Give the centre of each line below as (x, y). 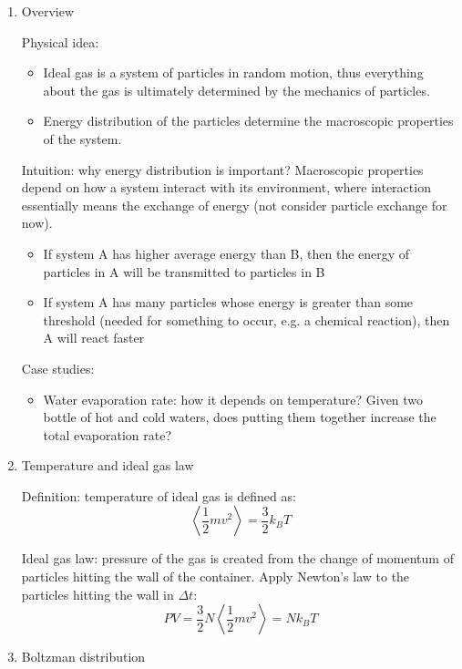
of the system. (82, 138)
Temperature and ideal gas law (108, 465)
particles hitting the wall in (98, 594)
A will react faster (94, 338)
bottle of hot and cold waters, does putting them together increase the (240, 417)
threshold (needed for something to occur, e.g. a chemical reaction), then (246, 319)
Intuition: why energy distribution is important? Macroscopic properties (222, 169)
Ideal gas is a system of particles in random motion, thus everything (233, 72)
